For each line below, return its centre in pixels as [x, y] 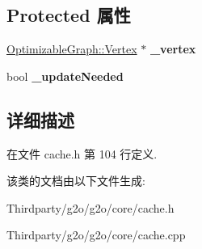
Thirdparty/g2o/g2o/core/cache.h [90, 207]
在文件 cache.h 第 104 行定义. [82, 153]
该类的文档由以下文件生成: [76, 181]
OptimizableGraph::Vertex [72, 49]
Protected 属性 [69, 15]
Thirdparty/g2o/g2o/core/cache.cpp [96, 235]
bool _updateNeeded [65, 76]
